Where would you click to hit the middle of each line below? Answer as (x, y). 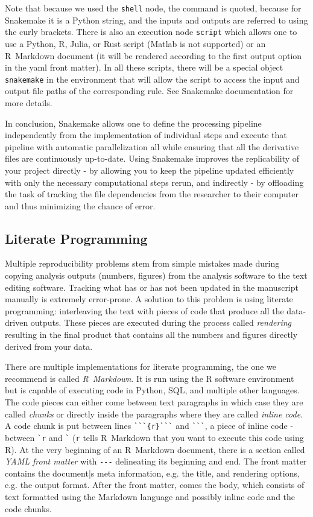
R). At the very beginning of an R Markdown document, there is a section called (155, 449)
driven (17, 322)
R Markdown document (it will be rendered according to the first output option (153, 55)
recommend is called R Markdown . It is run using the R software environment (150, 378)
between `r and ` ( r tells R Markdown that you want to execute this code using (154, 437)
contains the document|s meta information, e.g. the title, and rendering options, (152, 473)
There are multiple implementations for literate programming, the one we (141, 366)
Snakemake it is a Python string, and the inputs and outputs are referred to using (156, 20)
